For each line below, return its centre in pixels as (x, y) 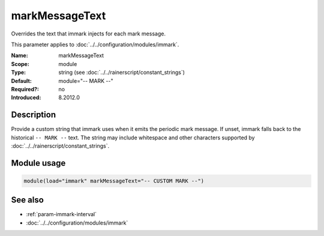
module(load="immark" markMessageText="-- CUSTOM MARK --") (114, 181)
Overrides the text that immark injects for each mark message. (88, 34)
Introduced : (26, 98)
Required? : (25, 89)
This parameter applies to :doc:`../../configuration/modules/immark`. (95, 44)
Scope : (20, 64)
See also (28, 200)
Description (34, 115)
